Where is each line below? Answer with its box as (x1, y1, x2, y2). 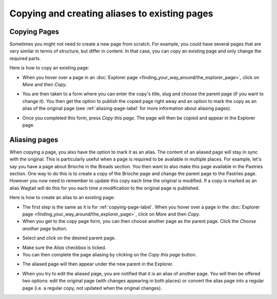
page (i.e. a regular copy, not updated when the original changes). (22, 285, 163, 291)
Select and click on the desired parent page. (22, 235, 116, 241)
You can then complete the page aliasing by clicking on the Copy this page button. (22, 251, 197, 257)
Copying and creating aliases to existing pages (9, 8, 213, 19)
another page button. (22, 225, 68, 232)
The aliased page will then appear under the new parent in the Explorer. (22, 261, 174, 267)
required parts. (9, 55, 41, 61)
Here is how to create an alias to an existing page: (9, 195, 115, 201)
